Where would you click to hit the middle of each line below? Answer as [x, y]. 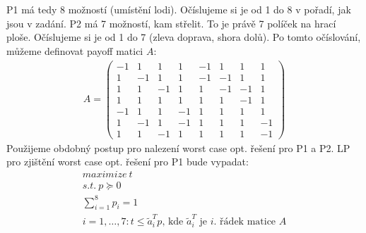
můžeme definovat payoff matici [75, 50]
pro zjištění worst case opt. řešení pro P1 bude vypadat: [128, 162]
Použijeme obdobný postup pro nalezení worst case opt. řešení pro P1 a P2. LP [178, 147]
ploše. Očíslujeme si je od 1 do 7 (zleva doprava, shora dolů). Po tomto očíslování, [184, 37]
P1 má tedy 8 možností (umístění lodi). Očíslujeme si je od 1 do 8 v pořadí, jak [179, 10]
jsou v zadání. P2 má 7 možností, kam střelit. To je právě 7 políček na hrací [171, 23]
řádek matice [248, 222]
